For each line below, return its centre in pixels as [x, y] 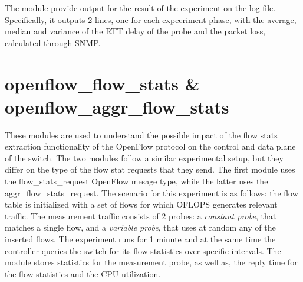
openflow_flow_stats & [102, 83]
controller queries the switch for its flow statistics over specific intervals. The [143, 250]
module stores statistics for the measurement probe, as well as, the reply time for [151, 262]
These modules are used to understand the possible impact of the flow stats [141, 134]
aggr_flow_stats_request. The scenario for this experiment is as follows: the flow [151, 192]
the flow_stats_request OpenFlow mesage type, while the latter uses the [136, 181]
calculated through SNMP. [53, 42]
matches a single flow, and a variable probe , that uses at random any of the [140, 227]
